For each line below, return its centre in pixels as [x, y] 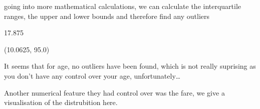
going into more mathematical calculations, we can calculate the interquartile [123, 6]
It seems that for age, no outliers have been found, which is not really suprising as [130, 66]
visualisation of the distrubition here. [61, 102]
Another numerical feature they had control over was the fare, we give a [114, 92]
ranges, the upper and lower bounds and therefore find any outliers [107, 16]
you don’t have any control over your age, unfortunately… [92, 75]
